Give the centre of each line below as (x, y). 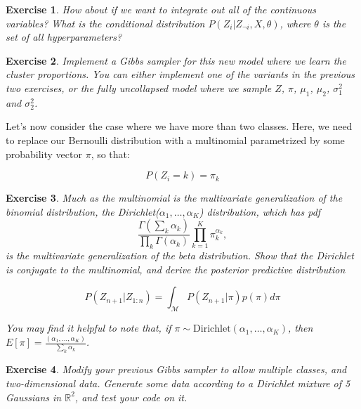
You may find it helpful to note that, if (88, 328)
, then (300, 328)
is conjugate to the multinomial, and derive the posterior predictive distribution (176, 269)
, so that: (110, 154)
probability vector (44, 154)
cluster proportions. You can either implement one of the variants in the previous (180, 74)
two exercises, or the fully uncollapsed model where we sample (139, 87)
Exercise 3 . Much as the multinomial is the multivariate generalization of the (174, 198)
